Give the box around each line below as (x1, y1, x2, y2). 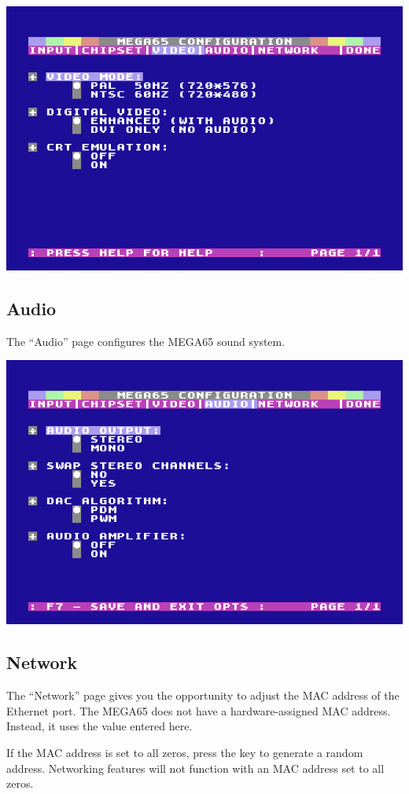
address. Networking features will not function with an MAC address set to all (6, 759, 385, 776)
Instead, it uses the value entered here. (6, 718, 193, 734)
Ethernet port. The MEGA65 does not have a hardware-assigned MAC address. (6, 702, 391, 719)
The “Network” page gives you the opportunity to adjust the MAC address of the (6, 687, 400, 704)
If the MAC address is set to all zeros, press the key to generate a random (6, 744, 363, 760)
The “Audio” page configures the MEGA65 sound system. (6, 333, 286, 349)
